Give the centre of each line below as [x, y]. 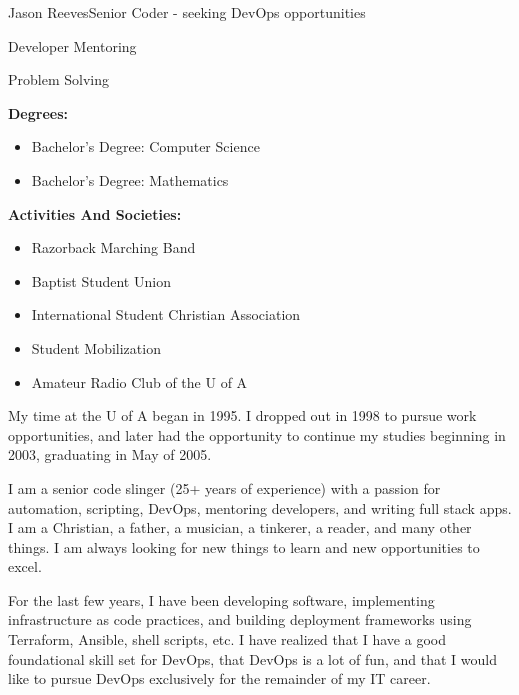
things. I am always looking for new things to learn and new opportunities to [244, 546]
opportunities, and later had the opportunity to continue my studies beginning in [257, 434]
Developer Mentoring [72, 45]
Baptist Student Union [101, 280]
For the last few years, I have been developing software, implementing [221, 599]
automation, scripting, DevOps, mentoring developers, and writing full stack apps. [260, 507]
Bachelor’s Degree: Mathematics [130, 179]
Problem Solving [58, 79]
